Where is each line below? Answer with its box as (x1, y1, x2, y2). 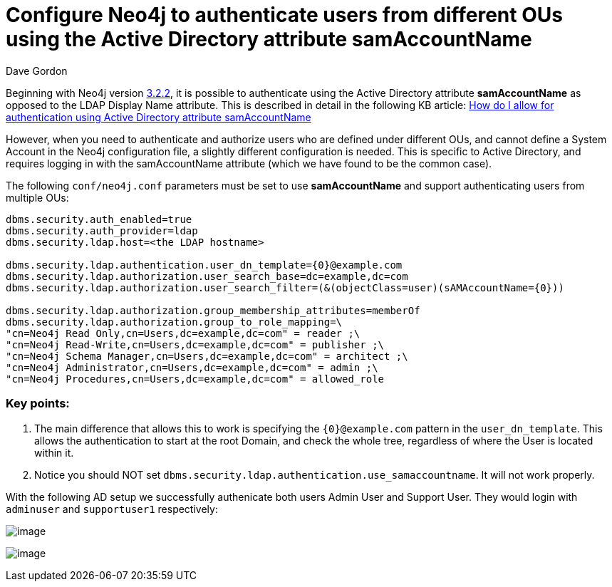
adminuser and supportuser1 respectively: (6, 502, 218, 515)
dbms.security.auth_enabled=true (6, 213, 192, 225)
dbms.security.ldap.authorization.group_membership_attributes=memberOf (6, 304, 420, 316)
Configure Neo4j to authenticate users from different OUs (6, 3, 563, 27)
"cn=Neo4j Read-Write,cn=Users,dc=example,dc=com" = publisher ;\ (6, 338, 385, 350)
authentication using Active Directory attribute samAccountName (6, 110, 311, 123)
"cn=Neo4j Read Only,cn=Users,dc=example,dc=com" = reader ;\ (6, 327, 361, 339)
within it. (34, 446, 74, 459)
